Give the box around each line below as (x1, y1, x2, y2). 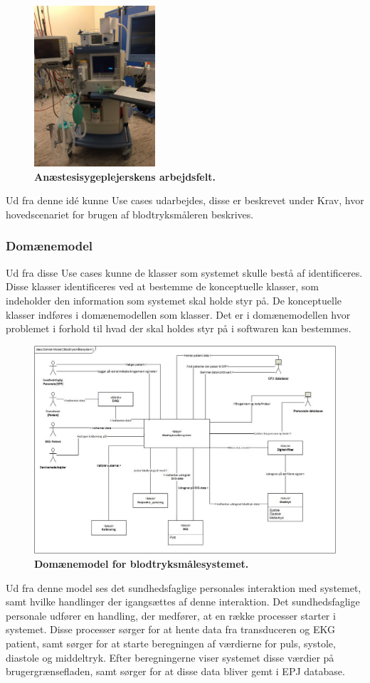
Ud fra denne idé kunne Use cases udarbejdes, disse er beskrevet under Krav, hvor (6, 193, 364, 208)
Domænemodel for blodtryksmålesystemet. (34, 556, 249, 571)
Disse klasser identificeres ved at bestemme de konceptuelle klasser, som (6, 279, 319, 294)
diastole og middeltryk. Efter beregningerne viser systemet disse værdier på (6, 650, 334, 665)
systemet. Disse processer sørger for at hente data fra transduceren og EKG (6, 622, 335, 637)
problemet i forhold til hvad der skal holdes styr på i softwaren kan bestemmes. (6, 321, 351, 336)
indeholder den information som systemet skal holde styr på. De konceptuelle (6, 292, 342, 307)
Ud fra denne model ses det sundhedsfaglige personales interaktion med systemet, (6, 580, 361, 595)
